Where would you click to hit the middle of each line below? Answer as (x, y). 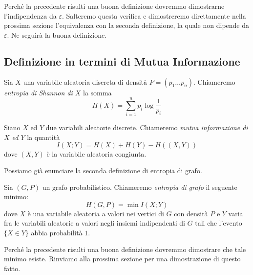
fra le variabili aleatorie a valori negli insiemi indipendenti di (95, 223)
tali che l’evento (219, 223)
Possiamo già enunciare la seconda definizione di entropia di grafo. (103, 171)
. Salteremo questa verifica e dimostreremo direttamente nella (154, 15)
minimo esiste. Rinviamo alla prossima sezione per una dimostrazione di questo (122, 259)
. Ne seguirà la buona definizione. (57, 34)
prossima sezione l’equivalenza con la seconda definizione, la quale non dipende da (127, 25)
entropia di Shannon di (38, 92)
